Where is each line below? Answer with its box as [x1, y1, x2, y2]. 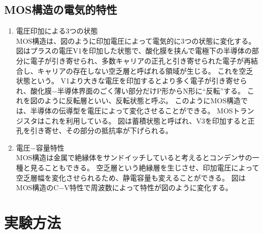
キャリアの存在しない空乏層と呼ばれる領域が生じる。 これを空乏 [37, 65, 253, 76]
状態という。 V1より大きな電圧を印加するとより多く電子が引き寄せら [16, 75, 247, 86]
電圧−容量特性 [16, 142, 64, 153]
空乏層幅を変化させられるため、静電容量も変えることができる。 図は [16, 172, 246, 183]
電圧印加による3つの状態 [16, 25, 98, 36]
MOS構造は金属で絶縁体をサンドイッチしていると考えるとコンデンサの [16, 152, 252, 163]
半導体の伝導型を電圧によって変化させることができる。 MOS [30, 105, 233, 115]
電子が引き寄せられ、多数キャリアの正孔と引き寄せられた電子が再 [30, 55, 251, 66]
